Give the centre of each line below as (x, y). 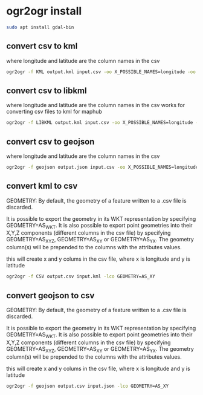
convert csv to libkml (47, 90)
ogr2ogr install (44, 11)
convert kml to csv (42, 186)
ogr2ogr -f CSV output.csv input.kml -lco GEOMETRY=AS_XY (81, 276)
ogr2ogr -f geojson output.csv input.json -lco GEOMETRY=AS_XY (88, 386)
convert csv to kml (42, 46)
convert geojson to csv (50, 295)
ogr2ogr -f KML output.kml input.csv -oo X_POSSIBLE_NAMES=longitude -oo (101, 72)
